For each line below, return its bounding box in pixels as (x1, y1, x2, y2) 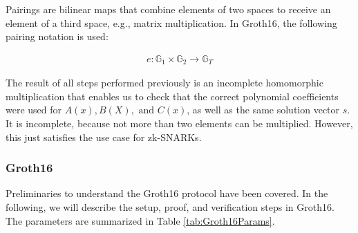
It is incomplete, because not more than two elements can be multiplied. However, (6, 116, 353, 131)
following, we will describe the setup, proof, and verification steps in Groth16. (6, 200, 335, 214)
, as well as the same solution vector (187, 102, 340, 117)
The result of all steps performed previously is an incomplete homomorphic (6, 75, 323, 90)
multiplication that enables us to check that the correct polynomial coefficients (6, 88, 339, 103)
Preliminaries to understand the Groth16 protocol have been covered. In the (6, 186, 328, 201)
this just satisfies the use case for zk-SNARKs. (6, 129, 202, 144)
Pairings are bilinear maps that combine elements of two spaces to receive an (6, 2, 331, 16)
